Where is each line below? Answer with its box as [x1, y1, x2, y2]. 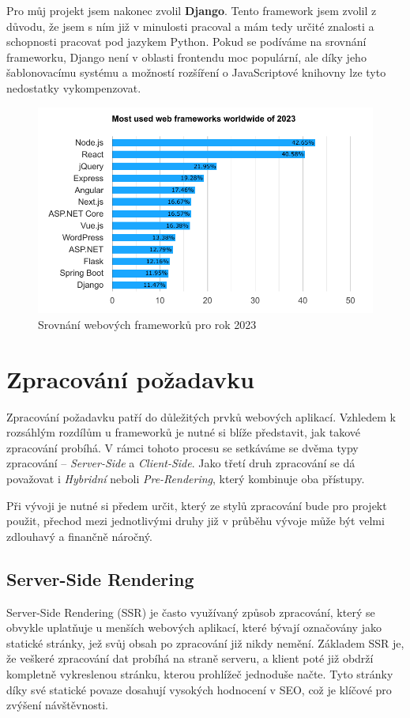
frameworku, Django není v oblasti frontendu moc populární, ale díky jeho [6, 48, 367, 65]
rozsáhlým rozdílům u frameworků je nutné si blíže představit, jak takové [6, 424, 361, 440]
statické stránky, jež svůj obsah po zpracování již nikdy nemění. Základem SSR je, [6, 634, 404, 651]
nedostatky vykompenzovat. [6, 79, 141, 96]
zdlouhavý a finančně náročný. [6, 527, 152, 544]
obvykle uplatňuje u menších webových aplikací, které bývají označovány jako [6, 619, 382, 636]
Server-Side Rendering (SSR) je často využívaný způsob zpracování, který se [6, 603, 375, 620]
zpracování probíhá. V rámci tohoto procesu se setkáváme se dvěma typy [6, 439, 359, 455]
